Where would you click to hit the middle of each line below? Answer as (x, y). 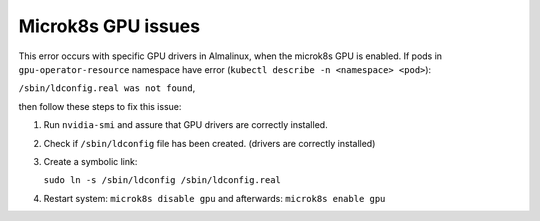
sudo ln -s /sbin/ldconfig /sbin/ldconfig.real (162, 180)
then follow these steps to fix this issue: (100, 106)
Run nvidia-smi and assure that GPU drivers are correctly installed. (186, 125)
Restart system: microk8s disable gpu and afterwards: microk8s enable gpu (214, 198)
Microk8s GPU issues (109, 26)
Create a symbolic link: (90, 161)
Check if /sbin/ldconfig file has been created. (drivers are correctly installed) (209, 143)
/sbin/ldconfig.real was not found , (107, 88)
